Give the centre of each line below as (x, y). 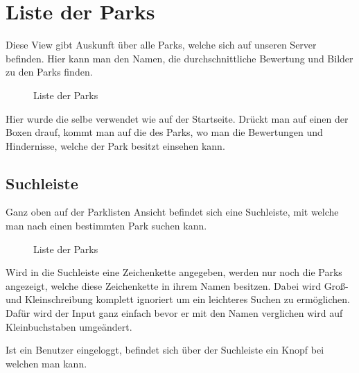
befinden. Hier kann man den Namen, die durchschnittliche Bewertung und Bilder (179, 58)
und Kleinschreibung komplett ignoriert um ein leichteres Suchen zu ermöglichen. (178, 299)
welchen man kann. (46, 363)
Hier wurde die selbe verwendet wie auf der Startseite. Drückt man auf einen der (177, 118)
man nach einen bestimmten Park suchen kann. (106, 226)
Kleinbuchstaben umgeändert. (69, 326)
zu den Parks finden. (49, 72)
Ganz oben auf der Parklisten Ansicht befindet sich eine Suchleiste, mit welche (172, 212)
